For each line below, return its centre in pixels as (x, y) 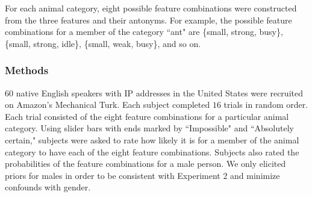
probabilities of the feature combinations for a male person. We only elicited (145, 164)
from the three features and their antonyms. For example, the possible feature (148, 20)
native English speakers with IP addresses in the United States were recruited (159, 92)
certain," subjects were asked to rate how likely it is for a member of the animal (152, 139)
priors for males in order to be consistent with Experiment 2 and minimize (142, 175)
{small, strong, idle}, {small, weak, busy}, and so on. (103, 43)
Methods (27, 70)
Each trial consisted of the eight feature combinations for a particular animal (147, 116)
